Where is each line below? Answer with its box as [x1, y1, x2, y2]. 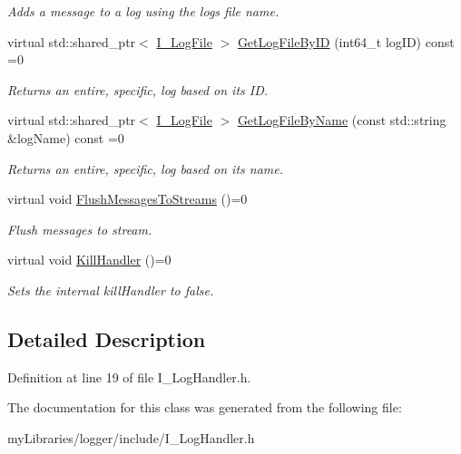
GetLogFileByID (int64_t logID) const [237, 32, 455, 51]
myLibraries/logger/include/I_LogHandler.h [7, 428, 255, 447]
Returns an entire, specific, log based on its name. [7, 159, 283, 178]
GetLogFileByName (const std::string [237, 111, 446, 130]
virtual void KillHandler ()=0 [7, 250, 172, 269]
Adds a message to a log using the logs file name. [7, 2, 280, 20]
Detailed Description [7, 324, 206, 353]
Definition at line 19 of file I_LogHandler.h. [7, 367, 251, 386]
